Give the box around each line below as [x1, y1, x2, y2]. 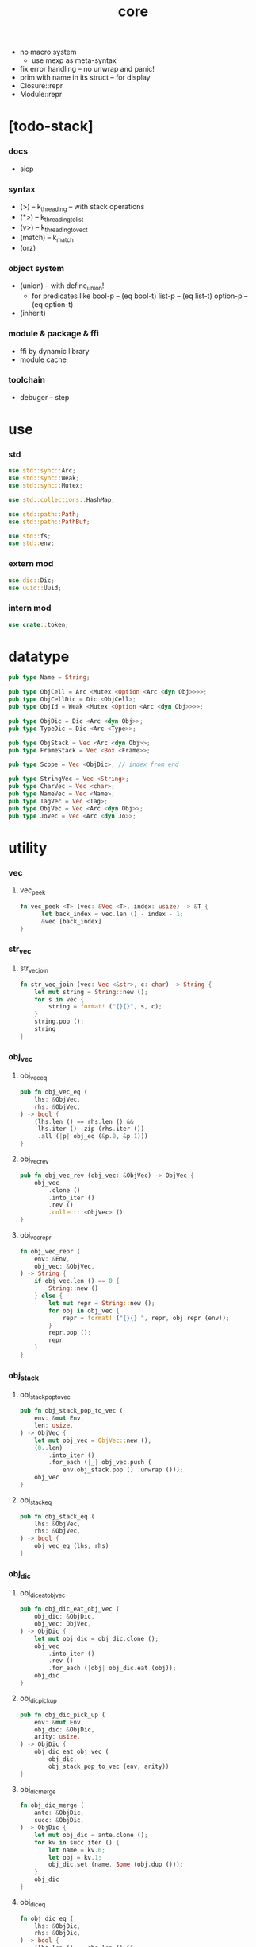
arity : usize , [34, 1733, 81, 1741]
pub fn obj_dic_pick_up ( [19, 1711, 105, 1719]
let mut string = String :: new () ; [34, 988, 148, 996]
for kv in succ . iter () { [34, 1838, 120, 1847]
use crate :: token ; [8, 620, 69, 628]
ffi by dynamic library [19, 346, 90, 356]
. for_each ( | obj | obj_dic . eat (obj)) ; [48, 1665, 177, 1673]
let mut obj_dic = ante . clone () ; [34, 1831, 148, 1839]
